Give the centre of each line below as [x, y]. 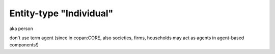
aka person [21, 29]
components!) [24, 45]
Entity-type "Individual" [61, 13]
